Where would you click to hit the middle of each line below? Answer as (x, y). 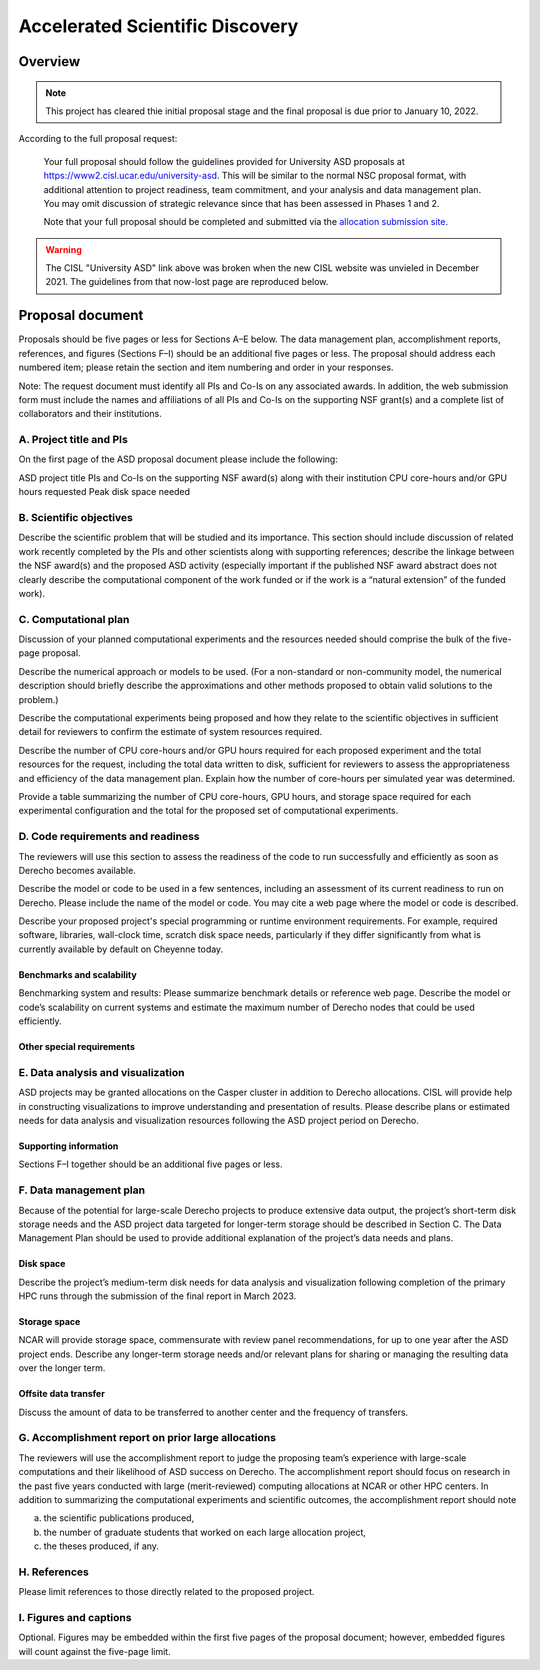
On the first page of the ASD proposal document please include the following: (178, 459)
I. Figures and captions (75, 1618)
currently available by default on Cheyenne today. (121, 949)
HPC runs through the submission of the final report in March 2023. (157, 1296)
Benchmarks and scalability (77, 974)
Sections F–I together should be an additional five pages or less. (150, 1164)
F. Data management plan (81, 1190)
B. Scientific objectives (76, 518)
